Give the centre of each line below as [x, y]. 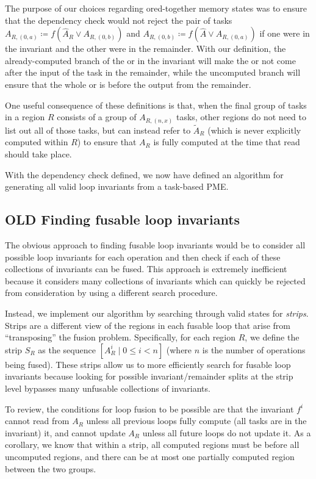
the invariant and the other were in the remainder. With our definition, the [145, 49]
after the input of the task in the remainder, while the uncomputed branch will [153, 72]
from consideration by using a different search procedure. [111, 293]
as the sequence [67, 349]
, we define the [272, 337]
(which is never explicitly [254, 130]
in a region [25, 117]
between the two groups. [51, 468]
